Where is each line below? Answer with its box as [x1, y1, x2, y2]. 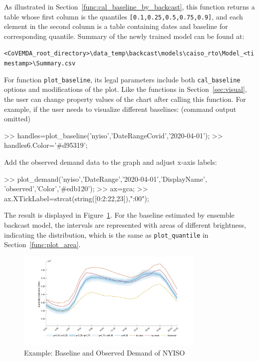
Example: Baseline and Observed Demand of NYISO [24, 348, 185, 358]
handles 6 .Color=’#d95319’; [4, 140, 88, 150]
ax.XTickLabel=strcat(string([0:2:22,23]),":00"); [4, 193, 149, 203]
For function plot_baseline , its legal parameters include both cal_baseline [4, 74, 241, 84]
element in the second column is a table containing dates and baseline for [4, 21, 228, 31]
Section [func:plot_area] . [4, 239, 81, 250]
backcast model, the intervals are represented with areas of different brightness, [4, 219, 246, 230]
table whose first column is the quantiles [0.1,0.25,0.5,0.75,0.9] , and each [4, 11, 243, 21]
